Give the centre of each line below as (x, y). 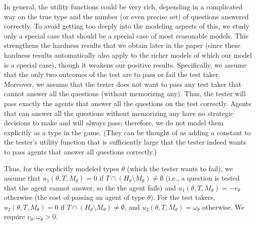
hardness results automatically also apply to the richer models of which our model (128, 55)
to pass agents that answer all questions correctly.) (80, 151)
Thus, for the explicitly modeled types (62, 168)
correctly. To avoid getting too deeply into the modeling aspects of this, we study (127, 26)
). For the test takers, (183, 197)
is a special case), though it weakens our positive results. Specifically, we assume (125, 64)
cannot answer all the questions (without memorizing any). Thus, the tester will (125, 94)
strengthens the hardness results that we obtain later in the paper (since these (122, 45)
